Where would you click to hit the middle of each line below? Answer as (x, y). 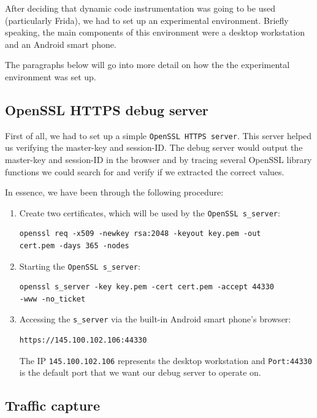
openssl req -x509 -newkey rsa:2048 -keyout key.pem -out (140, 234)
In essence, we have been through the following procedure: (114, 192)
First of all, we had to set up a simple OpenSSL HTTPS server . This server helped (158, 135)
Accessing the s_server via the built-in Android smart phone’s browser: (155, 319)
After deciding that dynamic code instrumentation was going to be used (140, 8)
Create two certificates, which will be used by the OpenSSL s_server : (150, 212)
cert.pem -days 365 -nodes (74, 246)
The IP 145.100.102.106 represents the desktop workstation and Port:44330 (166, 360)
